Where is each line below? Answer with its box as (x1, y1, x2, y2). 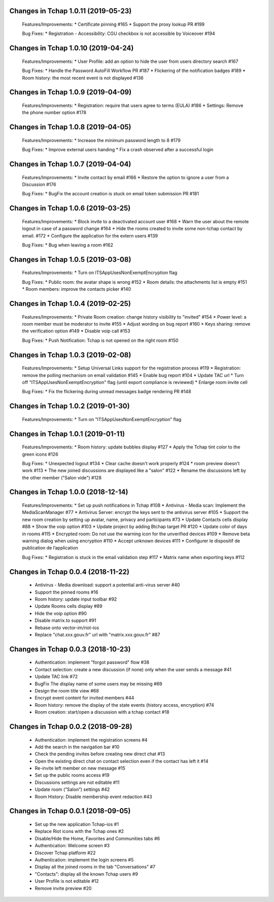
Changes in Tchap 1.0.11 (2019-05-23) (9, 7, 132, 15)
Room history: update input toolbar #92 (35, 596, 117, 602)
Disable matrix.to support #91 (35, 617, 96, 623)
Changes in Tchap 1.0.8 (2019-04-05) (9, 123, 131, 131)
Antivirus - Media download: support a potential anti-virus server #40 (35, 582, 180, 588)
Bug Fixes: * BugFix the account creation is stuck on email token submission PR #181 (22, 191, 199, 197)
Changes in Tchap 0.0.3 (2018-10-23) (9, 645, 131, 653)
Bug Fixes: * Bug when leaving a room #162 (22, 241, 114, 248)
